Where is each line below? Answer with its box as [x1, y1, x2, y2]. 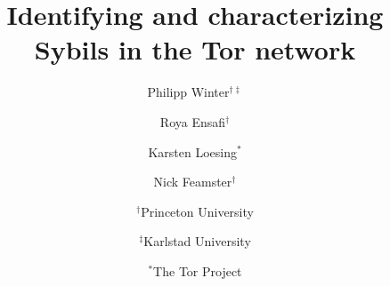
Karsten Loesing [148, 142, 237, 161]
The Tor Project [153, 261, 242, 280]
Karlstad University [143, 232, 251, 250]
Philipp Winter [147, 83, 230, 101]
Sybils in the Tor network [34, 31, 356, 68]
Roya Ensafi [159, 112, 226, 131]
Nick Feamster [153, 172, 232, 191]
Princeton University [141, 202, 254, 220]
